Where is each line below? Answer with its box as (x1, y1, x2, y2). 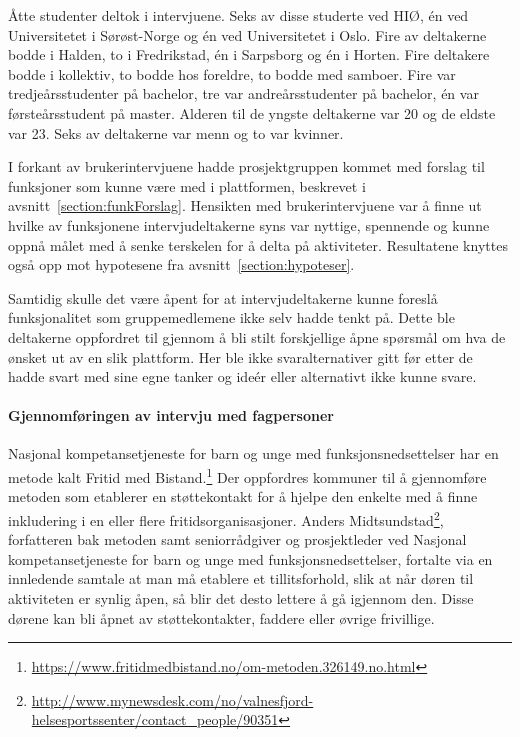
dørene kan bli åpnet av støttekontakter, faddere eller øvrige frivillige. (8, 607, 435, 628)
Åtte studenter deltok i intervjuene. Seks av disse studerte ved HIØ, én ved (8, 5, 469, 25)
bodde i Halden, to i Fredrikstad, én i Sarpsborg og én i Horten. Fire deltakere (8, 44, 490, 65)
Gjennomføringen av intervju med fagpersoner (8, 405, 334, 426)
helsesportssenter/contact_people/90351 (31, 709, 279, 730)
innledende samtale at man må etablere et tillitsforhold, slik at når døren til (8, 568, 474, 589)
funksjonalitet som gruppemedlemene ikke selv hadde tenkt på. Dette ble (8, 307, 455, 328)
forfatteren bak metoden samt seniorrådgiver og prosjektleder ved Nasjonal (8, 529, 467, 550)
